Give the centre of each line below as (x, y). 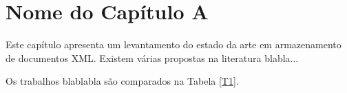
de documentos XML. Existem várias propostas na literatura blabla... (152, 58)
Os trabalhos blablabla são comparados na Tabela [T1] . (122, 81)
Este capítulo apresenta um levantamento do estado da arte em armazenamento (173, 44)
